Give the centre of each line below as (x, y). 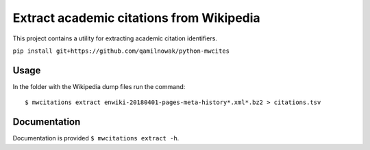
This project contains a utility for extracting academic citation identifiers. (115, 38)
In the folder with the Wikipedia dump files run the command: (99, 86)
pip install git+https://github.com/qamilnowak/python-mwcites (121, 51)
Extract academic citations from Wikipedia (136, 18)
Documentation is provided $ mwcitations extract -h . (96, 138)
